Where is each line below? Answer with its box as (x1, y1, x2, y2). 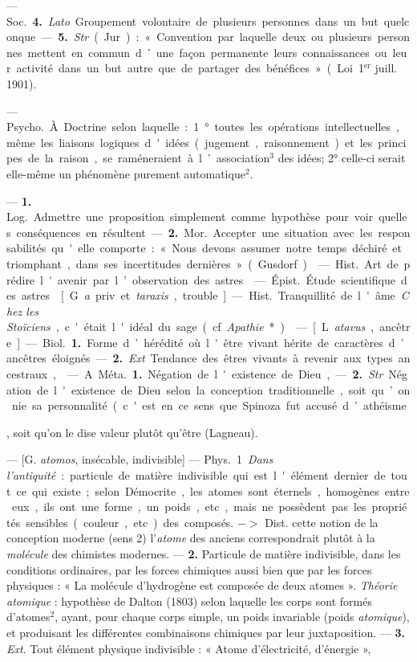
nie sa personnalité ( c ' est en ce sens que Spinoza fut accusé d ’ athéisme (11, 397, 407, 414)
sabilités (6, 239, 47, 256)
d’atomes (6, 608, 51, 625)
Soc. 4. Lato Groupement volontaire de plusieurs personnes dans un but (6, 12, 379, 29)
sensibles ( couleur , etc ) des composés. (26, 513, 234, 530)
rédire (6, 271, 35, 288)
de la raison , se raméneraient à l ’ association (27, 149, 270, 166)
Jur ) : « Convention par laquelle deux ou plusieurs (103, 28, 372, 45)
